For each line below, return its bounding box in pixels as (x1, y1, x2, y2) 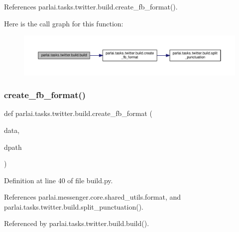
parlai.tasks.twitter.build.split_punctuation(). (4, 201, 144, 212)
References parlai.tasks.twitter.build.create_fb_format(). (4, 1, 178, 11)
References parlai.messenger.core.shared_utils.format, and (4, 192, 181, 202)
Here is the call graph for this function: (4, 18, 123, 28)
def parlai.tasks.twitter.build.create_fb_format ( (4, 108, 152, 118)
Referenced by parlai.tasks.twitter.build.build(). (4, 218, 149, 229)
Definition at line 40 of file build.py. (4, 175, 113, 185)
